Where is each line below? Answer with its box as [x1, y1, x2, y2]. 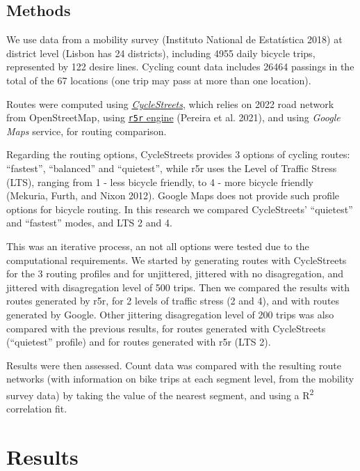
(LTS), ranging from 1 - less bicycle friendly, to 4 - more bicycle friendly [6, 174, 313, 189]
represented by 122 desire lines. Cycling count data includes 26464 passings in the [6, 59, 354, 74]
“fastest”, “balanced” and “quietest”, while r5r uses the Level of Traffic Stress [6, 161, 337, 176]
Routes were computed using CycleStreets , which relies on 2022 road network [6, 96, 334, 111]
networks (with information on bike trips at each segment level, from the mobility [6, 371, 354, 386]
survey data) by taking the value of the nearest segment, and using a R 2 [6, 385, 314, 402]
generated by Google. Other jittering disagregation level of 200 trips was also [6, 307, 334, 321]
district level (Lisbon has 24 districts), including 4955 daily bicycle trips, [6, 45, 316, 60]
